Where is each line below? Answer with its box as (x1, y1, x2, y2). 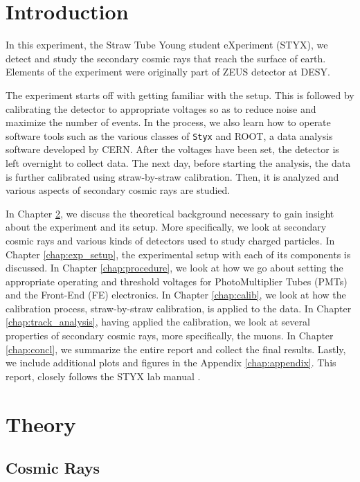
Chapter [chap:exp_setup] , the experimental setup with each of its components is (6, 247, 351, 261)
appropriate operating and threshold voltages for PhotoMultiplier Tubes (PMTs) (6, 274, 348, 288)
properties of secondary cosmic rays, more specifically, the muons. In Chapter (6, 328, 334, 343)
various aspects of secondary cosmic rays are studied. (6, 183, 231, 197)
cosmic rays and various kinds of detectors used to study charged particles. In (6, 233, 335, 247)
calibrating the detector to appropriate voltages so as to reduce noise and (6, 101, 316, 116)
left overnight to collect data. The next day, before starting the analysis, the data (6, 155, 351, 170)
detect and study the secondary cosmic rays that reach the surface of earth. (6, 51, 326, 65)
